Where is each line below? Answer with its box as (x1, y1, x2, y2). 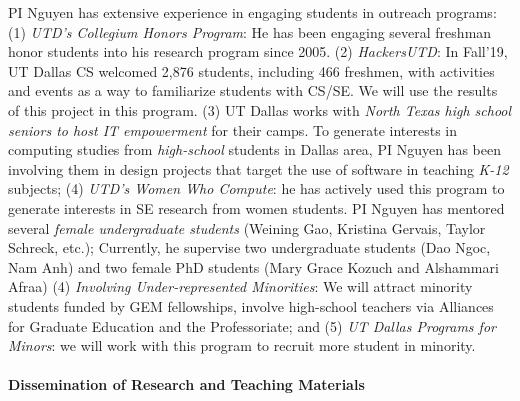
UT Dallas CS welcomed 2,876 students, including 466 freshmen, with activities (8, 60, 495, 81)
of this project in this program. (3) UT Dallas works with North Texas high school (8, 99, 512, 120)
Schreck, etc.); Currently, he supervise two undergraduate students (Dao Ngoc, (8, 237, 491, 258)
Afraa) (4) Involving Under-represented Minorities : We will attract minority (8, 276, 473, 297)
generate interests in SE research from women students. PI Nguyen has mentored (8, 197, 505, 218)
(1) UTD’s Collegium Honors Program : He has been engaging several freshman (8, 21, 492, 42)
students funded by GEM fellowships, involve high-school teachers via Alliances (8, 295, 494, 316)
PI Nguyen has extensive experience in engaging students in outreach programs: (8, 2, 497, 22)
